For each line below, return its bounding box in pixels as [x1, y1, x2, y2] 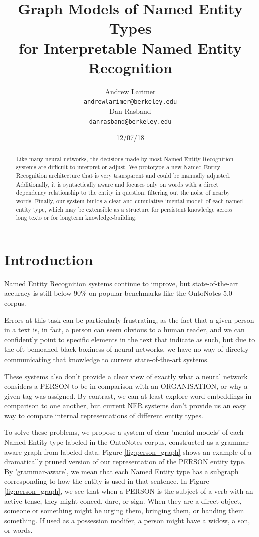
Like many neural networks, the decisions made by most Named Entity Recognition [16, 154, 234, 163]
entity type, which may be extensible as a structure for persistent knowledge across [16, 205, 232, 213]
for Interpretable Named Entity [19, 37, 242, 58]
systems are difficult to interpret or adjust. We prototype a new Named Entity [16, 163, 220, 171]
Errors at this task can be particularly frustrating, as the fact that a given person [4, 314, 254, 325]
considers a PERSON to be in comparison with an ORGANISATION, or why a [4, 381, 248, 391]
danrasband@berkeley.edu [89, 118, 172, 125]
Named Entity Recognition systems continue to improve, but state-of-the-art [4, 278, 239, 288]
